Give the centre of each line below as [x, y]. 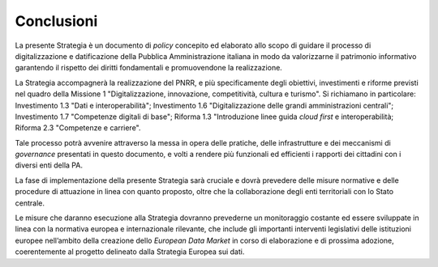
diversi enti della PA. [49, 165]
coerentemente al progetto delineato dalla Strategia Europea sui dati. [130, 252]
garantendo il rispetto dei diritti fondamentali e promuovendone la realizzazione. [149, 68]
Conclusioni [56, 21]
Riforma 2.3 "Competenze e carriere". [78, 128]
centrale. [30, 203]
